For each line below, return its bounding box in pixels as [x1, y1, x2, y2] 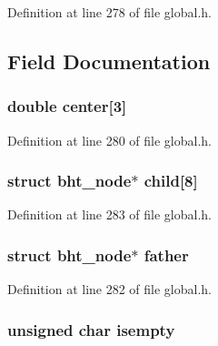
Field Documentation [7, 46, 211, 75]
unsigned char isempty [7, 318, 175, 341]
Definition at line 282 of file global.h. [7, 280, 213, 299]
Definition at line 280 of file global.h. [7, 130, 213, 149]
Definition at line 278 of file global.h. [7, 3, 213, 21]
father [144, 243, 189, 266]
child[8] [144, 169, 198, 192]
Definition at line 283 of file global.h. [7, 205, 213, 224]
